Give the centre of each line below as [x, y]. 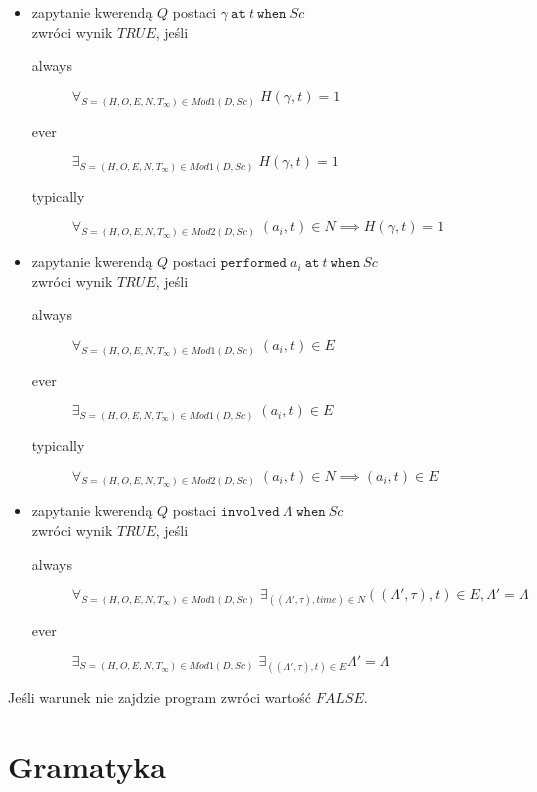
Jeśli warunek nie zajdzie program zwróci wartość [160, 697]
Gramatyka [87, 765]
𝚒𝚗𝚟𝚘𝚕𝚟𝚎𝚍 [250, 512]
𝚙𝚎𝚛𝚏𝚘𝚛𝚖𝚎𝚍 [253, 263]
